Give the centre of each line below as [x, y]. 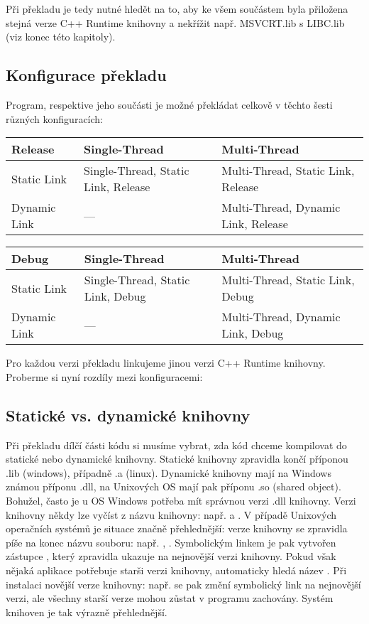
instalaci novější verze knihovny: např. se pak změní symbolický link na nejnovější [183, 584]
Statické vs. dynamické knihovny [128, 415]
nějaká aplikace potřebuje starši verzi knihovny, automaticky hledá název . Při [176, 570]
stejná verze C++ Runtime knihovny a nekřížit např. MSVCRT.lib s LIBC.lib [175, 22]
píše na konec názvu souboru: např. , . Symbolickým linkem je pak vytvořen [171, 542]
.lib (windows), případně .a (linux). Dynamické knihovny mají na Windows [169, 472]
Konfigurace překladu [86, 75]
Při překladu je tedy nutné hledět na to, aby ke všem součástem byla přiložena [177, 9]
